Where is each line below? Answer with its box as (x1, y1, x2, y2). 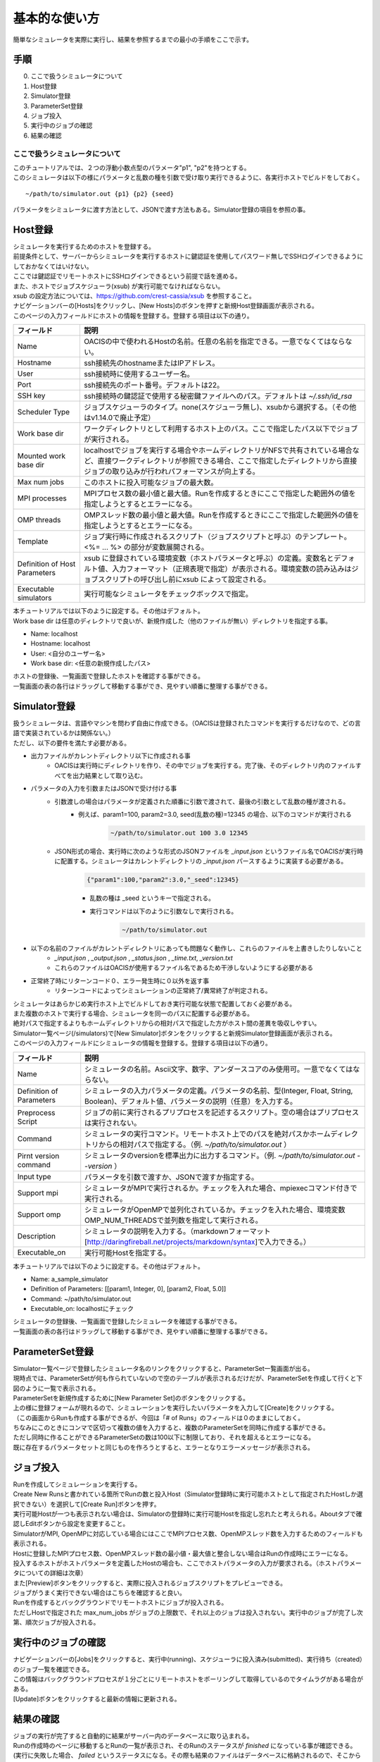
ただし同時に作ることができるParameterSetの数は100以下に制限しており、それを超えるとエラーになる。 (13, 1433, 315, 1441)
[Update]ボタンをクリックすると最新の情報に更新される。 (13, 1694, 181, 1703)
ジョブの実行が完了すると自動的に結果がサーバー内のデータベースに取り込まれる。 (13, 1731, 253, 1740)
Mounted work (17, 451, 66, 461)
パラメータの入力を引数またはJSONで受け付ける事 (30, 784, 177, 793)
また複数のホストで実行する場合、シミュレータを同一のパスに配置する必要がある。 (13, 1009, 253, 1018)
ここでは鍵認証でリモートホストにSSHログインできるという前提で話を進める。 (13, 272, 242, 281)
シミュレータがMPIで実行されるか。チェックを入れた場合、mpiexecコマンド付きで (84, 1183, 358, 1193)
